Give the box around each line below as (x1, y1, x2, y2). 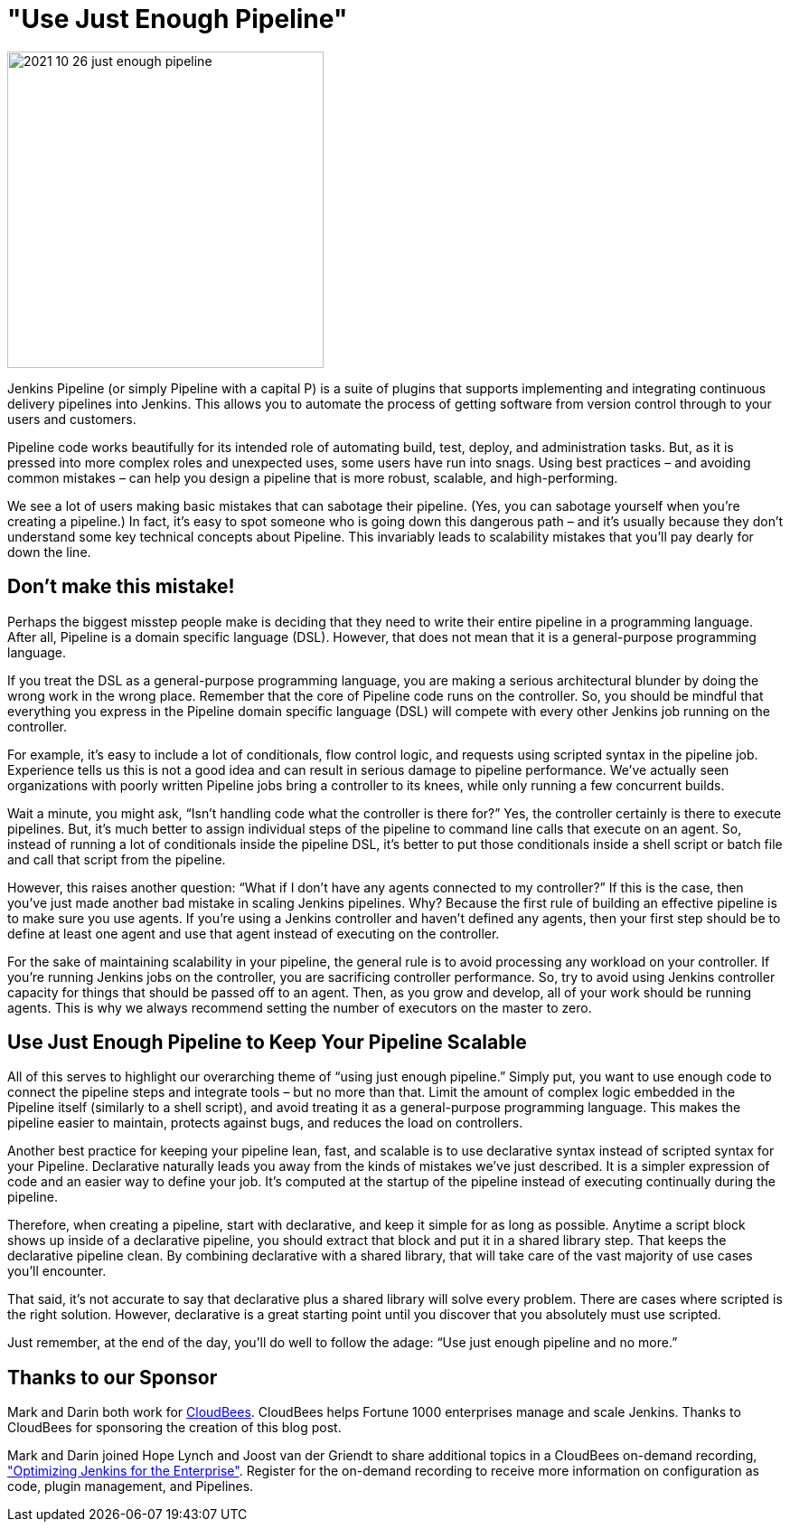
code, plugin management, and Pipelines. (7, 1478, 254, 1495)
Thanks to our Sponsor (7, 1365, 218, 1389)
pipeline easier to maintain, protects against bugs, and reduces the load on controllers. (7, 1115, 523, 1131)
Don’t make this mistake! (7, 575, 235, 599)
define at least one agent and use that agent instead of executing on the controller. (7, 925, 500, 941)
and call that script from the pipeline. (7, 851, 226, 867)
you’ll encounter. (7, 1263, 107, 1279)
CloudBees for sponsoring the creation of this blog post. (7, 1420, 342, 1436)
